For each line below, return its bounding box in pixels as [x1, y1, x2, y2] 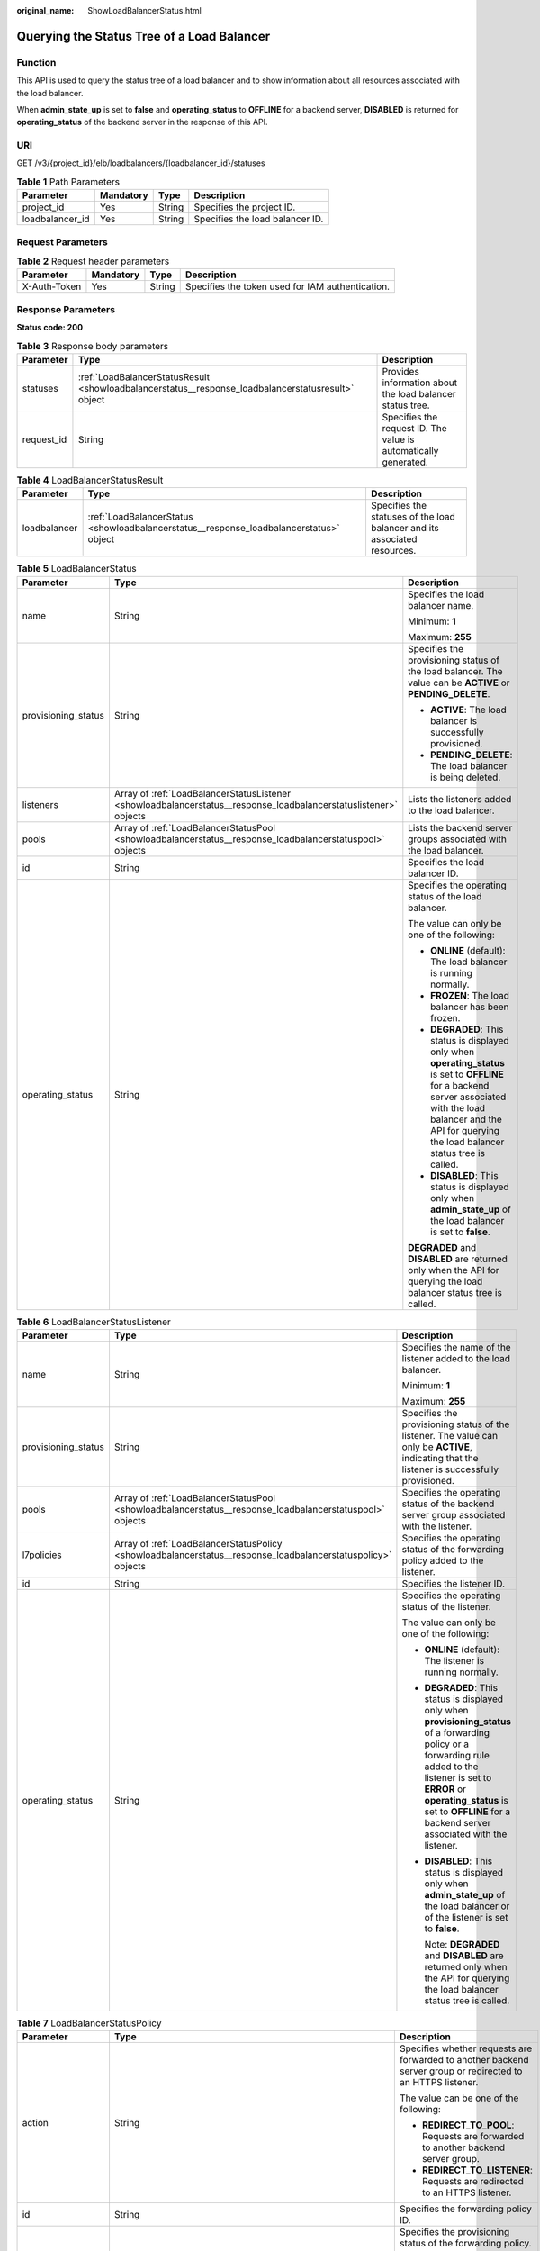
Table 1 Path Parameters [16, 176, 121, 188]
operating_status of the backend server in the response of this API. [16, 117, 269, 128]
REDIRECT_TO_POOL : [421, 2119, 515, 2131]
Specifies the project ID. [193, 201, 296, 213]
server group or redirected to [399, 2065, 523, 2077]
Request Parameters [16, 235, 108, 248]
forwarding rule [424, 1749, 490, 1761]
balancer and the [430, 1113, 503, 1125]
